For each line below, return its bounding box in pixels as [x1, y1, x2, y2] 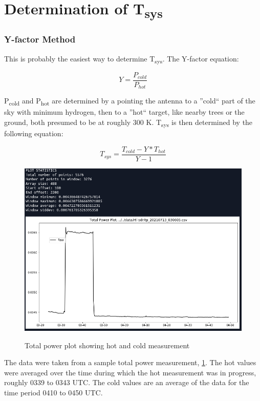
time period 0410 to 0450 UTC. [4, 387, 103, 398]
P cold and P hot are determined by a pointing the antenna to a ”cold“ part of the [4, 95, 255, 108]
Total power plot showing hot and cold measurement [25, 340, 190, 350]
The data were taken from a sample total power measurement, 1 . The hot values [4, 357, 256, 368]
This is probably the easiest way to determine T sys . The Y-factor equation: [4, 53, 239, 65]
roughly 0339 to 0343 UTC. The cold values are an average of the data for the [4, 377, 249, 388]
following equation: [4, 128, 63, 139]
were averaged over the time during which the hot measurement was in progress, [4, 367, 256, 377]
